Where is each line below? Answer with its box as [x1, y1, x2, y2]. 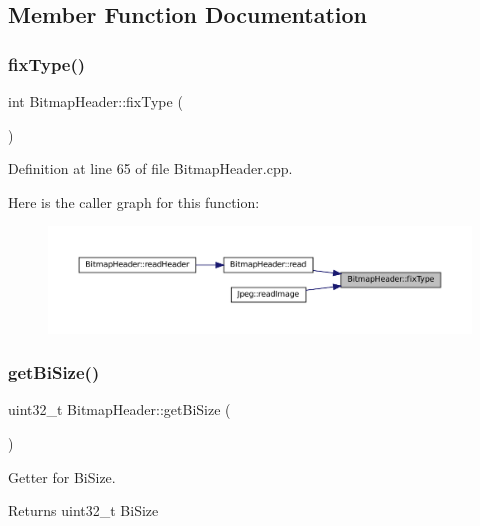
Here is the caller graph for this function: [8, 191, 260, 212]
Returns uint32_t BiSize [8, 500, 159, 521]
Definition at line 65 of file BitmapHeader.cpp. [8, 158, 293, 179]
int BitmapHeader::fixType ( [8, 91, 183, 111]
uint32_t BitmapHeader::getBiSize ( [8, 399, 231, 420]
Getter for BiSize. [8, 466, 116, 487]
